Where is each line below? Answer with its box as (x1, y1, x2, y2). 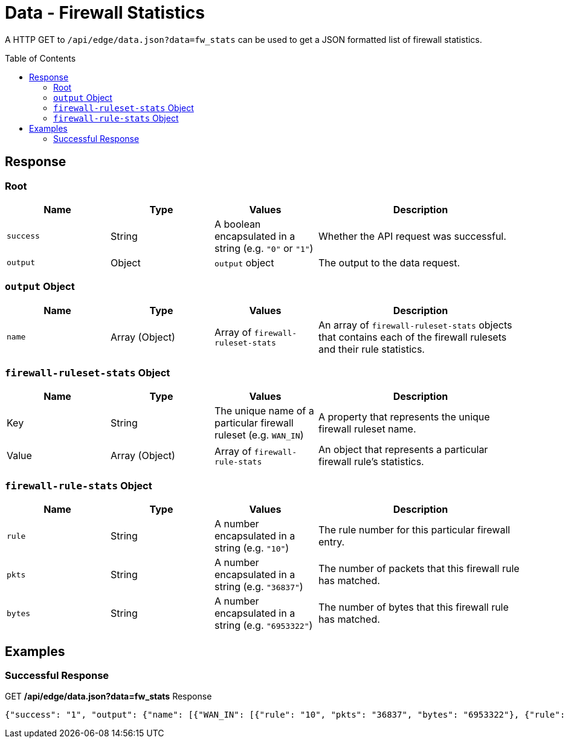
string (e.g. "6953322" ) (215, 619, 313, 632)
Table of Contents (5, 53, 76, 63)
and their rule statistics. (318, 343, 425, 355)
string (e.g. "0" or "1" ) (215, 242, 314, 254)
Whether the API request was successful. (318, 230, 506, 242)
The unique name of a (215, 405, 314, 417)
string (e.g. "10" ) (215, 542, 289, 555)
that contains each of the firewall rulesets (318, 330, 507, 343)
